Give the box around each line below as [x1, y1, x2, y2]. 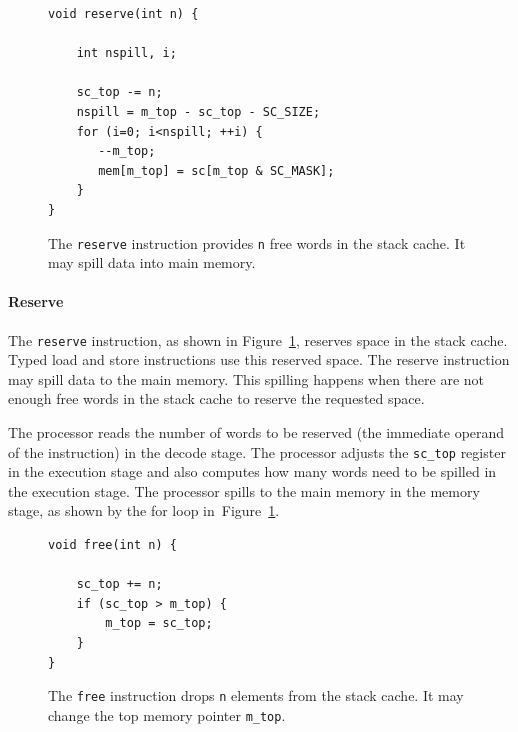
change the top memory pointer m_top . [48, 704, 286, 725]
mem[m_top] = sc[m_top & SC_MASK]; [98, 163, 335, 178]
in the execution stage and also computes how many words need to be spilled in [8, 461, 497, 482]
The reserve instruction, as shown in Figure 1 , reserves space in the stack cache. [8, 329, 508, 350]
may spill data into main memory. [48, 252, 256, 273]
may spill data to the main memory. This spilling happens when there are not [8, 368, 485, 389]
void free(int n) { [48, 538, 177, 553]
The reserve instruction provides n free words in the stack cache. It [48, 232, 466, 253]
